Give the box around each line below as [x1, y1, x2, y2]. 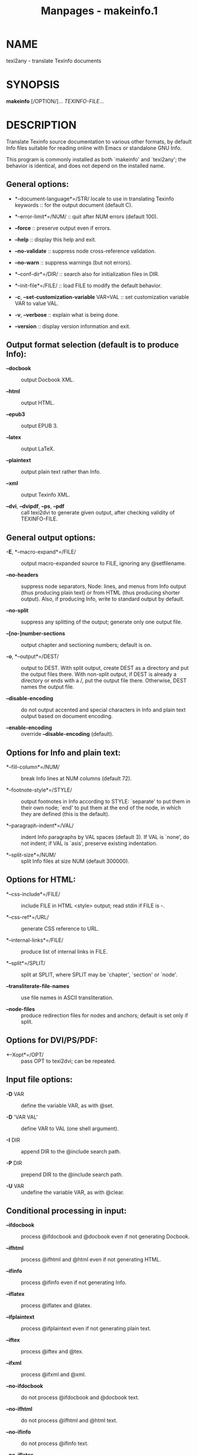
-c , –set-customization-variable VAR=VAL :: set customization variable [14, 293, 189, 300]
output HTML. [21, 399, 55, 406]
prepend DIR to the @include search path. [21, 1171, 123, 1178]
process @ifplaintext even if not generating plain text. [21, 1325, 152, 1332]
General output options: [6, 532, 96, 542]
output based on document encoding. [21, 713, 113, 720]
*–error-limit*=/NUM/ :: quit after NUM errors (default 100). [14, 212, 158, 220]
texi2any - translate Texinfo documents [6, 57, 102, 64]
